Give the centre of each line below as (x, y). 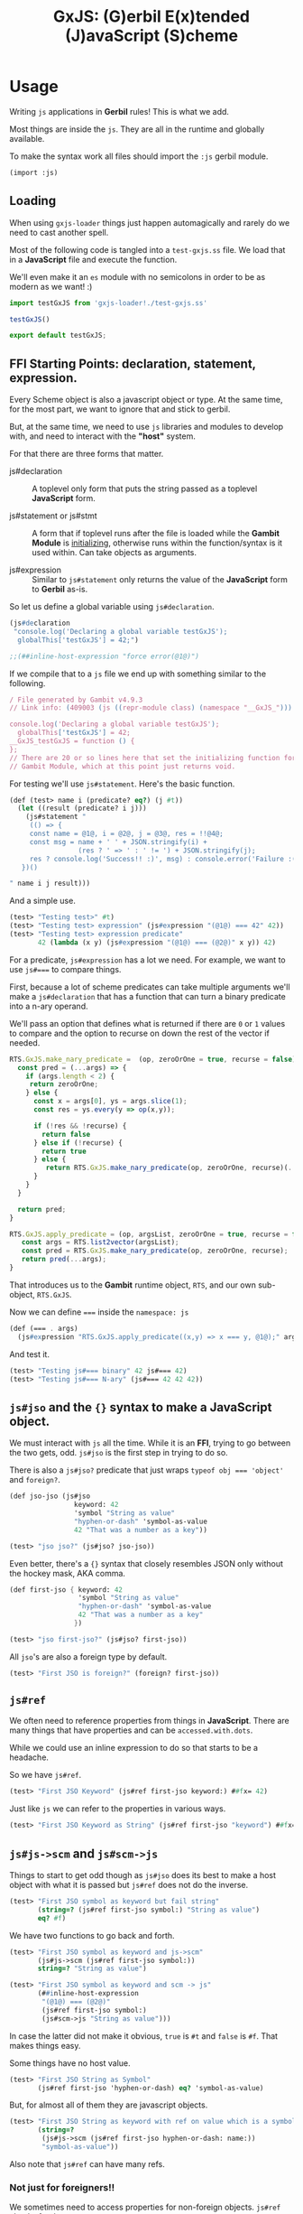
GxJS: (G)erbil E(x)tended (151, 17)
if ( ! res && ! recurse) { (80, 1126)
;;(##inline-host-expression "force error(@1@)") (105, 656)
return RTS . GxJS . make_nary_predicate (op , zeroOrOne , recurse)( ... (173, 1168)
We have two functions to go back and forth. (92, 1935)
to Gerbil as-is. (60, 590)
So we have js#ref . (46, 1775)
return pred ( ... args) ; (64, 1260)
